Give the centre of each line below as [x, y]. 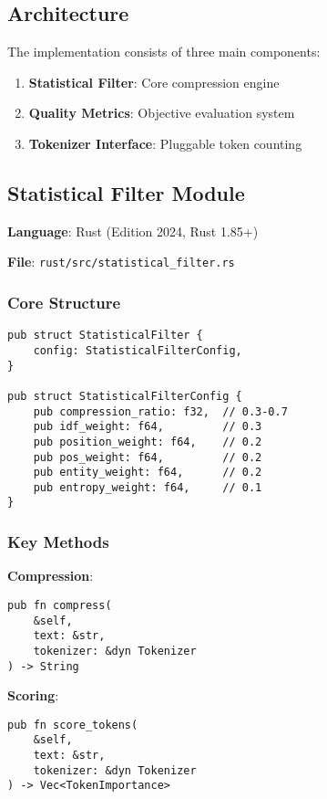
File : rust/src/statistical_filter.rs [121, 262]
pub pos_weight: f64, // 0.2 [148, 457]
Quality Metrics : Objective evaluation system [162, 113]
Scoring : [33, 695]
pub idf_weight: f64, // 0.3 [148, 427]
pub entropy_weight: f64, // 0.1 [148, 487]
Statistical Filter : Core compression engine [154, 82]
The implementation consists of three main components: [164, 52]
